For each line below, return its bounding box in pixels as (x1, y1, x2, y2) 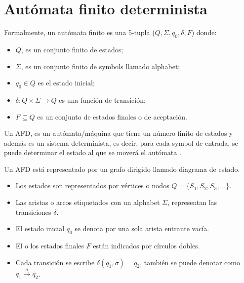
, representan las (167, 197, 217, 207)
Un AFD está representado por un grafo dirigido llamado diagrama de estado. (4, 163, 240, 174)
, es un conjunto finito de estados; (21, 44, 123, 54)
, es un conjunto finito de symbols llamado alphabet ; (21, 61, 180, 71)
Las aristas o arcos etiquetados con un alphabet (15, 197, 160, 207)
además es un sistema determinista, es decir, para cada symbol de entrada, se (4, 137, 238, 148)
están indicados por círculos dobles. (93, 241, 200, 251)
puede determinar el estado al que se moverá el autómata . (4, 147, 181, 158)
